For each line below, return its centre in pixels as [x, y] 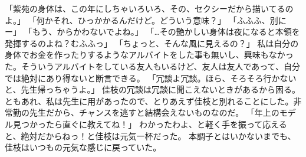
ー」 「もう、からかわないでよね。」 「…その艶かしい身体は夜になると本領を [152, 32]
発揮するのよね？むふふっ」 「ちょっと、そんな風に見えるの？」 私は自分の [152, 43]
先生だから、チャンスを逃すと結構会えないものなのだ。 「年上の [154, 112]
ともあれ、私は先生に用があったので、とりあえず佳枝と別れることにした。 [149, 101]
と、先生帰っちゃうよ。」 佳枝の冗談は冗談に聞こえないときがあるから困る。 [153, 89]
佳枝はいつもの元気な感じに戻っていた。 [83, 147]
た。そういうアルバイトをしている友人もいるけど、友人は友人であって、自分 [152, 66]
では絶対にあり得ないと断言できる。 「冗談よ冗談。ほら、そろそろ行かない [151, 78]
